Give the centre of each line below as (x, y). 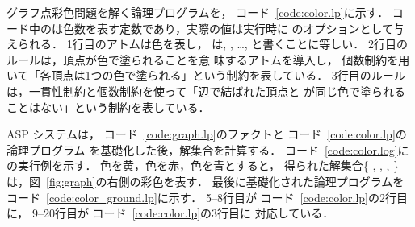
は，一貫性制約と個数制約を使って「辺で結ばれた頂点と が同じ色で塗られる (206, 91)
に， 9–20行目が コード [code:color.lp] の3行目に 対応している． (170, 213)
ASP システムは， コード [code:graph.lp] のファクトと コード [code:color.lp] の (207, 134)
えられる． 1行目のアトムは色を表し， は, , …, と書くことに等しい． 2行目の (207, 44)
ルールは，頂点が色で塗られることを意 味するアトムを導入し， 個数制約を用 (208, 59)
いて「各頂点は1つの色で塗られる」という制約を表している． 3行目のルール (206, 75)
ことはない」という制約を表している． (108, 107)
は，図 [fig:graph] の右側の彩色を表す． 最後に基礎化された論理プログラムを (205, 181)
